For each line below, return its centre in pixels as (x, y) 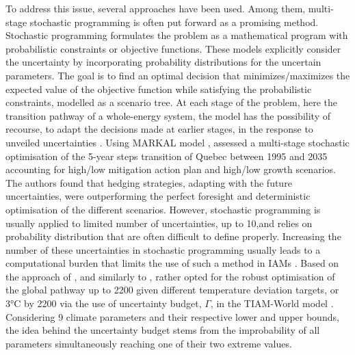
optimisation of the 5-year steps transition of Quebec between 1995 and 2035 (167, 156)
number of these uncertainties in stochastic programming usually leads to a (163, 249)
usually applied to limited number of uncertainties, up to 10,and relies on (159, 223)
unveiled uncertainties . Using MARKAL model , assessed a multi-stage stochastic (177, 142)
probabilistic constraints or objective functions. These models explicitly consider (173, 48)
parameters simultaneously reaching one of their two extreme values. (149, 343)
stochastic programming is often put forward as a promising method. (174, 22)
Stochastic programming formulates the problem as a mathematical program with (177, 35)
